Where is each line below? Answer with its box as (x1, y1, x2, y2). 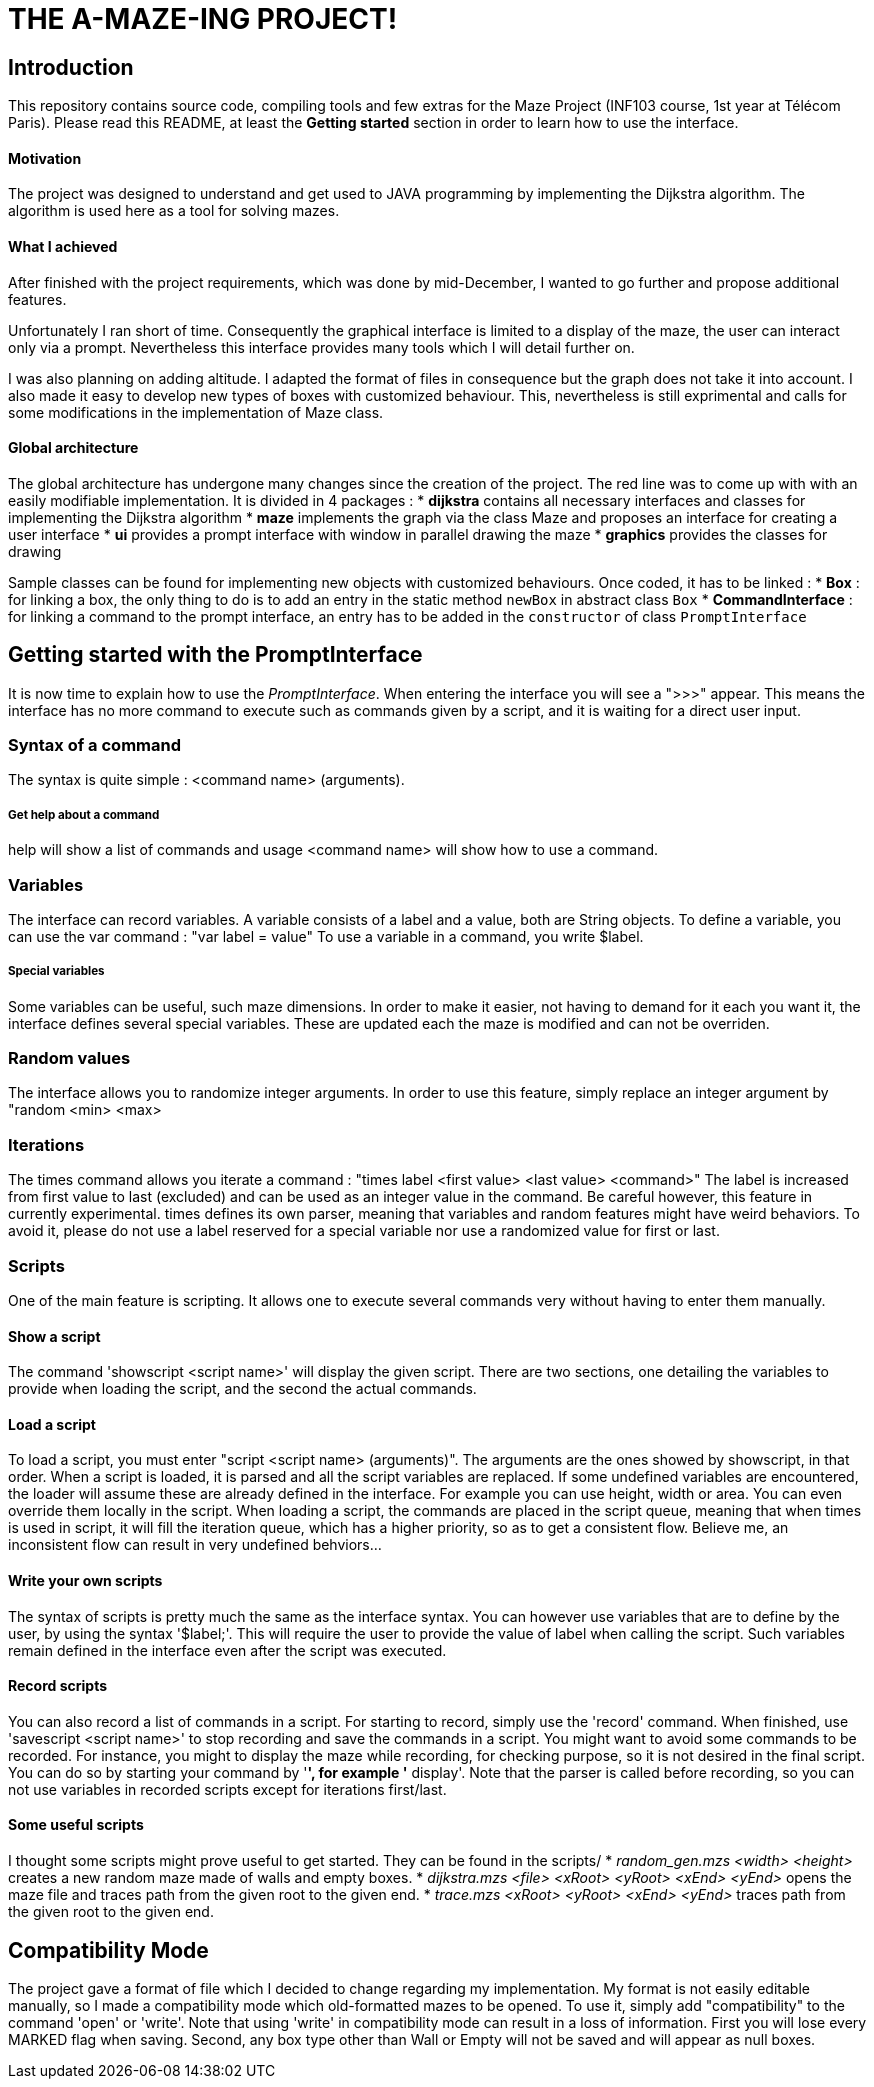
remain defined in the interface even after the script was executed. (8, 1641, 447, 1659)
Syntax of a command (8, 735, 181, 756)
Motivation (8, 149, 82, 167)
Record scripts (8, 1677, 108, 1695)
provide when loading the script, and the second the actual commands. (8, 1380, 477, 1398)
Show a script (8, 1327, 101, 1345)
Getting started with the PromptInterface (8, 642, 423, 668)
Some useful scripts (8, 1816, 144, 1834)
